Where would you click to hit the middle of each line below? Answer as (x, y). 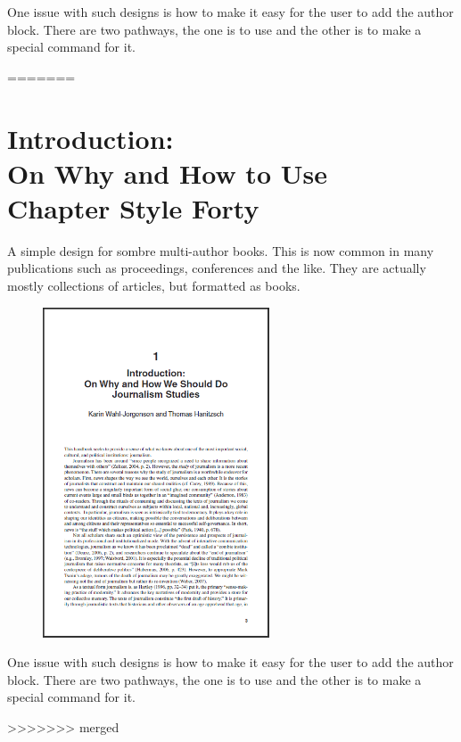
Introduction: (91, 138)
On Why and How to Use (167, 173)
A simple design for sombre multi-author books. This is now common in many (221, 250)
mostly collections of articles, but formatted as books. (154, 286)
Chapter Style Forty (133, 207)
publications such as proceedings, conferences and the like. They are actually (217, 268)
